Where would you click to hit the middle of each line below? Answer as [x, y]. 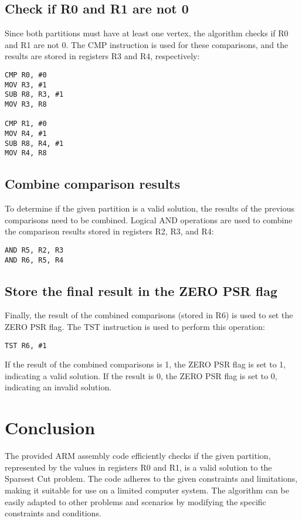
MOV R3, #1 [26, 85]
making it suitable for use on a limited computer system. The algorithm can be [147, 490]
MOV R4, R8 [26, 153]
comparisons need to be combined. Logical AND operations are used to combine [149, 219]
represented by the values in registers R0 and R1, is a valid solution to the [138, 467]
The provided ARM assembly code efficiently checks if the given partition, [138, 456]
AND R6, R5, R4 [34, 260]
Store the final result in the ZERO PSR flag [141, 290]
